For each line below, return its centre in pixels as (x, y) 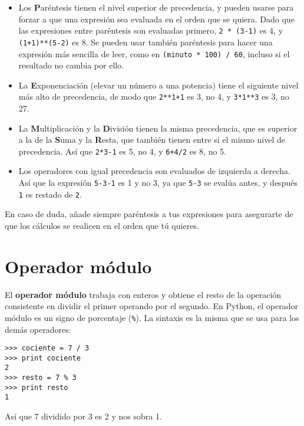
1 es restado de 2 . (50, 194)
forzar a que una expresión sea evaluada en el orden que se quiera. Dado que (156, 19)
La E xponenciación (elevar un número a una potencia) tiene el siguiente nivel (158, 85)
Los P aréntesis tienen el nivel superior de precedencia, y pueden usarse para (156, 7)
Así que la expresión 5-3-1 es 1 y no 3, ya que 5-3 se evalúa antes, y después (158, 183)
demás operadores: (38, 329)
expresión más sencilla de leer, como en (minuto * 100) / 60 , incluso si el (154, 53)
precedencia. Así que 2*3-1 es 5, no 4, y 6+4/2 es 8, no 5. (123, 151)
